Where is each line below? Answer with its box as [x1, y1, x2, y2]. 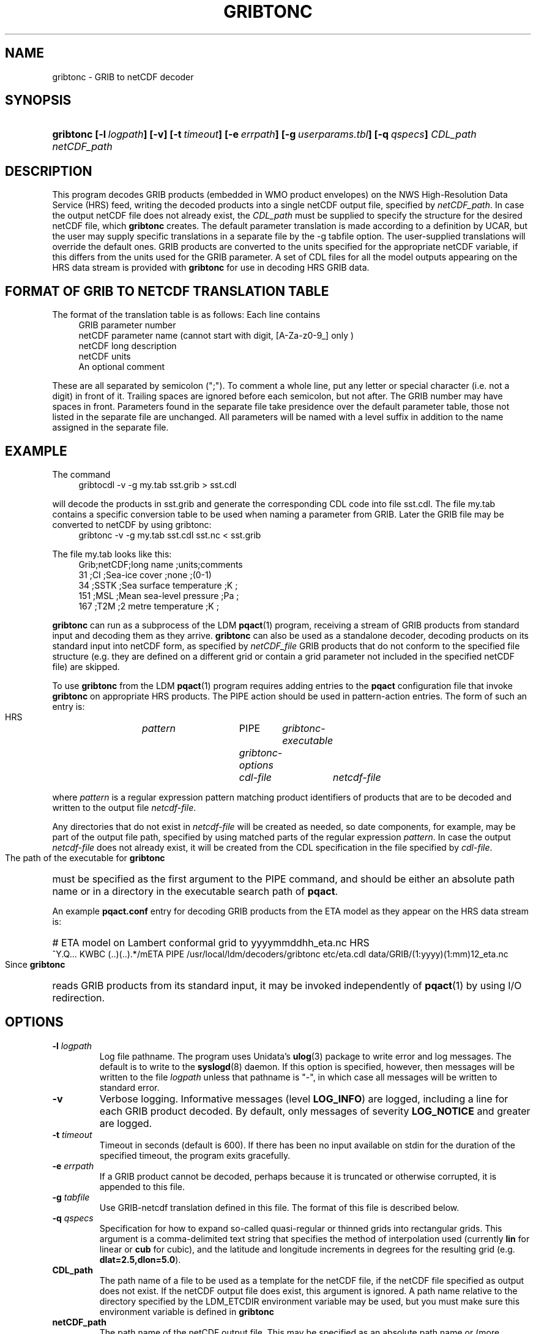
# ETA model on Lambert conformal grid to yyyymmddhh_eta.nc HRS [52, 936, 370, 949]
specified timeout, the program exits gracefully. [99, 1150, 291, 1161]
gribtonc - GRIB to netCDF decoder [52, 71, 194, 82]
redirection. [52, 991, 105, 1004]
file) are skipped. [52, 661, 120, 672]
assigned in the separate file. [52, 422, 169, 433]
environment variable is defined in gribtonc [99, 1306, 274, 1317]
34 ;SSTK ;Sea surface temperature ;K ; [78, 579, 238, 590]
